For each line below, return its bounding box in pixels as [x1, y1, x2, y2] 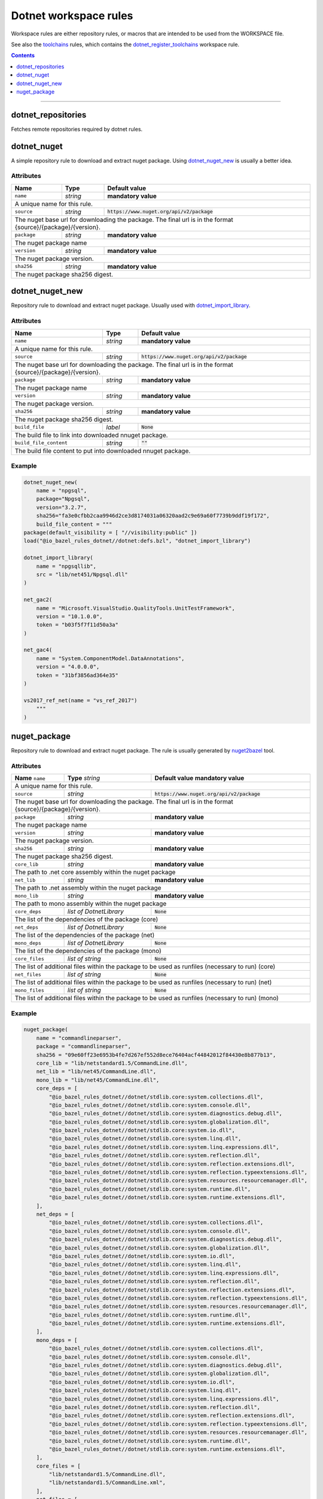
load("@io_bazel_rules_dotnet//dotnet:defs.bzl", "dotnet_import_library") [23, 537, 251, 544]
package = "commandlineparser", [36, 1043, 132, 1050]
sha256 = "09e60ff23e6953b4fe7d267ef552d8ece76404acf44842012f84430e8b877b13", [36, 1051, 276, 1058]
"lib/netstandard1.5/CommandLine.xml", [48, 1479, 166, 1486]
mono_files [14, 987, 45, 994]
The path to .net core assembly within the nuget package [14, 868, 176, 877]
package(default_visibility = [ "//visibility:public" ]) [23, 529, 197, 536]
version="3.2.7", [36, 504, 87, 511]
